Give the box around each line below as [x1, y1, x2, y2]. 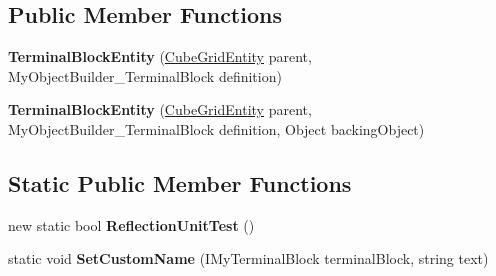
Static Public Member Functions [8, 167, 352, 198]
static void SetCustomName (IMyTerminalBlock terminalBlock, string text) [8, 248, 489, 269]
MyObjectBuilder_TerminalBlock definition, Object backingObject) [8, 118, 425, 139]
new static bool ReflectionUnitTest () [8, 214, 255, 235]
